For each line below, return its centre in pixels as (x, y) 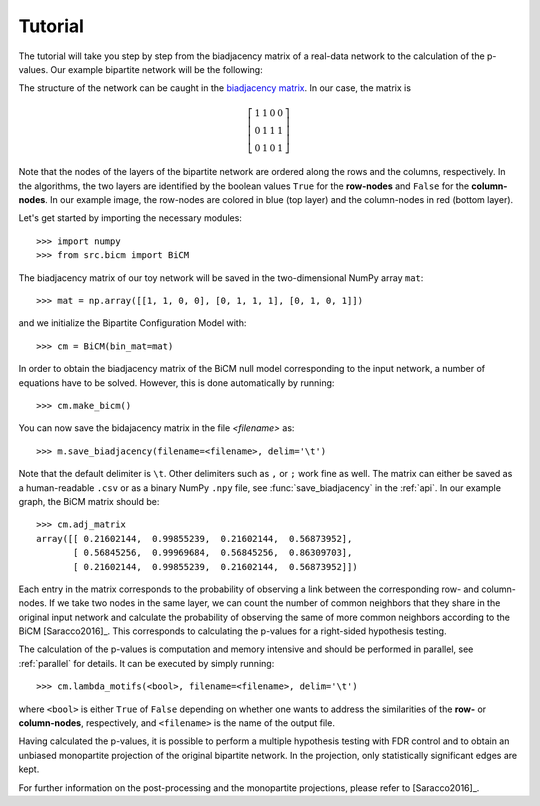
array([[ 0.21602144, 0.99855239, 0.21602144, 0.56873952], (194, 538)
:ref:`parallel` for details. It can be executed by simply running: (146, 663)
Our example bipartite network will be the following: (157, 69)
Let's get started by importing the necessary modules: (130, 218)
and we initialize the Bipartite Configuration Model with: (132, 323)
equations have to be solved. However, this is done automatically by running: (176, 382)
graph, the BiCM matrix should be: (89, 501)
